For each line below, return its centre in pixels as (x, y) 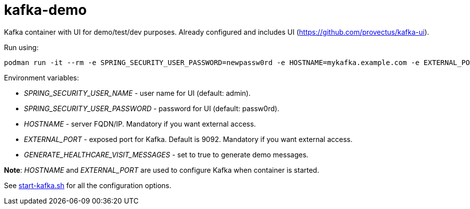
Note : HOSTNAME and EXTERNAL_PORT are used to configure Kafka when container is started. (162, 170)
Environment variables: (42, 77)
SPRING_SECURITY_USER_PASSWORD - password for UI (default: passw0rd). (152, 108)
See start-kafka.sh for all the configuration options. (88, 185)
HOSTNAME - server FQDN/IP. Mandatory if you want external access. (140, 124)
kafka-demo (46, 10)
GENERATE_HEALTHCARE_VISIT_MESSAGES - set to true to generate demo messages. (166, 154)
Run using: (21, 47)
